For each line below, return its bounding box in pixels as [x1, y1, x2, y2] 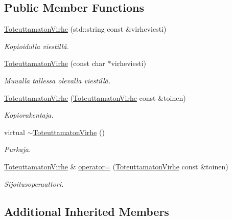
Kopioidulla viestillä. [4, 40, 69, 51]
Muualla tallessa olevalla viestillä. [4, 75, 110, 85]
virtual [4, 126, 25, 137]
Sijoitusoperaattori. [4, 178, 64, 189]
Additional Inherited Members [4, 203, 169, 219]
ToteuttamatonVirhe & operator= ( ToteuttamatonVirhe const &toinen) [4, 161, 228, 171]
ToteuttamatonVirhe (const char [4, 58, 105, 69]
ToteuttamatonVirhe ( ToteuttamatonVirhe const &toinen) [4, 92, 186, 103]
